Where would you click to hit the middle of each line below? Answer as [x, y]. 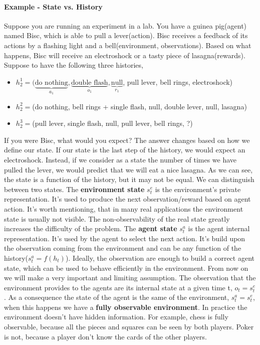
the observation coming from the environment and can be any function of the [123, 248]
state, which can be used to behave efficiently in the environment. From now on [126, 268]
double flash [90, 82]
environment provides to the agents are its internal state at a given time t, [118, 287]
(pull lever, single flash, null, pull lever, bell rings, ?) [112, 123]
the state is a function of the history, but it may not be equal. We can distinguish [129, 179]
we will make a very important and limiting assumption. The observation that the [130, 278]
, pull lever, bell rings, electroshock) [178, 81]
